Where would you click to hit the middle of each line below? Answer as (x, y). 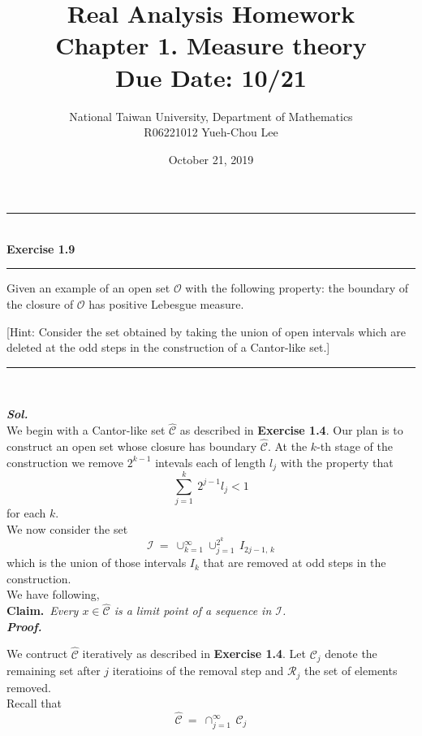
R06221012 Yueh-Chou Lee (211, 132)
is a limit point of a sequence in (193, 610)
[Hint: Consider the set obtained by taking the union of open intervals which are (206, 331)
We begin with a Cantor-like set (86, 430)
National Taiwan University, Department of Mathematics (211, 116)
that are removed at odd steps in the (295, 563)
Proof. (24, 626)
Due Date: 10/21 (211, 77)
